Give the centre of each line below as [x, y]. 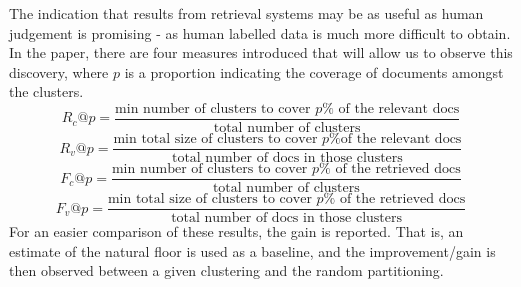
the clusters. [46, 91]
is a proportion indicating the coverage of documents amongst [314, 71]
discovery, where [59, 71]
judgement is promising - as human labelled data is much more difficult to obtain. [260, 32]
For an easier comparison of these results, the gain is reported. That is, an [236, 231]
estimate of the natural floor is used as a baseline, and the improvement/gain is [252, 250]
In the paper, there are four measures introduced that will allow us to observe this [261, 52]
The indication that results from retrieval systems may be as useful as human [246, 13]
